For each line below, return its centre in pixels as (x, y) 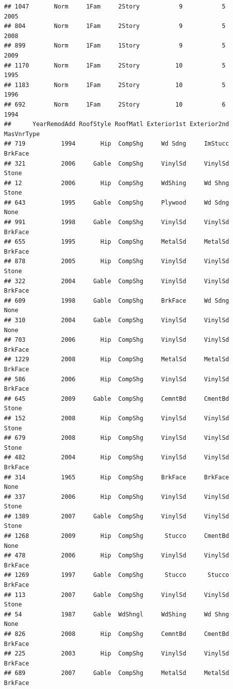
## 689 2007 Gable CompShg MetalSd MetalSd (117, 673)
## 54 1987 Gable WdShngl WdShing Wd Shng (117, 614)
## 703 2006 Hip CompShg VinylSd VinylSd (117, 340)
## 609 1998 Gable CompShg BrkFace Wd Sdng (117, 300)
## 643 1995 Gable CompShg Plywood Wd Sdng (117, 202)
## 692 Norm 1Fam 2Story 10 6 (115, 104)
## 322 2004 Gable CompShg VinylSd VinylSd (117, 281)
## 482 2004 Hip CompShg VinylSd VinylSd (117, 458)
